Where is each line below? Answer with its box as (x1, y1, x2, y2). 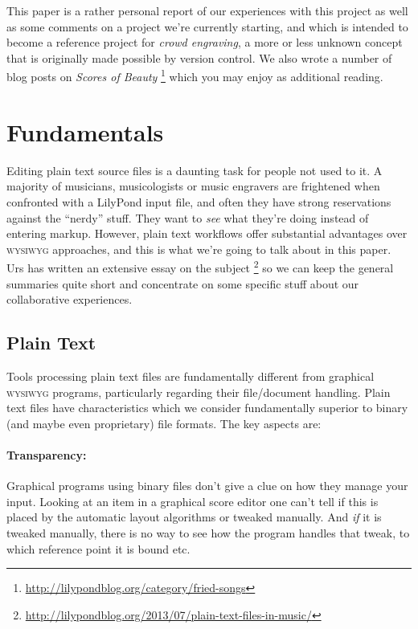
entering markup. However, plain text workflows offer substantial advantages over (6, 225, 408, 242)
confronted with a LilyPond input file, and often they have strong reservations (6, 193, 391, 210)
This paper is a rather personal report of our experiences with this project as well (6, 2, 408, 18)
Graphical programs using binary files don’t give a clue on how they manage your (6, 477, 408, 494)
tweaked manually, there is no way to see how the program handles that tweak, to (6, 524, 410, 541)
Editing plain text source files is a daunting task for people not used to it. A (6, 161, 383, 178)
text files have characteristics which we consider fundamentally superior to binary (6, 399, 408, 416)
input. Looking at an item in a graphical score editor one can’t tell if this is (6, 492, 379, 509)
